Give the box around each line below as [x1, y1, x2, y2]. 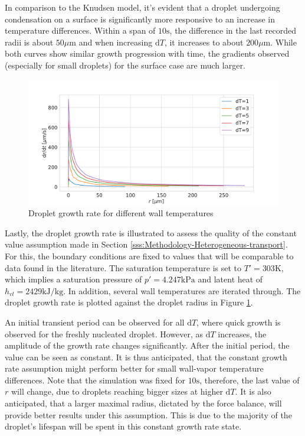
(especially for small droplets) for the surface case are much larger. [5, 58, 245, 71]
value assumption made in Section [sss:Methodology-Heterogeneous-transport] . [5, 238, 288, 250]
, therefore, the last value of [199, 373, 300, 386]
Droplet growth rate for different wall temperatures [28, 207, 214, 219]
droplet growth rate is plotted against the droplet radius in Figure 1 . [5, 296, 253, 308]
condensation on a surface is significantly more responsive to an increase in [5, 12, 276, 25]
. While [270, 35, 297, 48]
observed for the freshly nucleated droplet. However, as [5, 327, 204, 340]
